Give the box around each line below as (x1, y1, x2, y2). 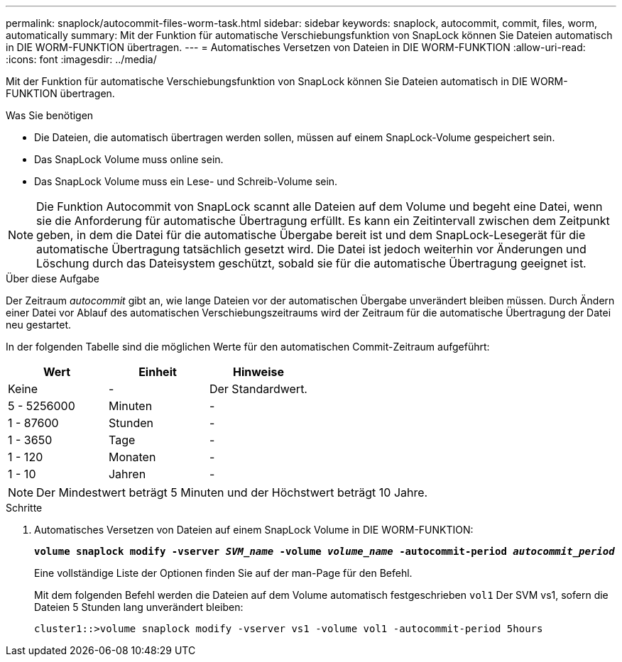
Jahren (108, 467, 146, 481)
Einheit (138, 365, 177, 379)
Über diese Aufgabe (6, 272, 99, 285)
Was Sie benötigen (6, 109, 94, 121)
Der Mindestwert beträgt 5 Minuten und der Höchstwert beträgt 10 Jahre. (36, 485, 428, 500)
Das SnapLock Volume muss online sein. (34, 153, 224, 165)
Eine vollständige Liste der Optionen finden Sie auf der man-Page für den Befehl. (34, 567, 413, 579)
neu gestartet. (6, 319, 72, 331)
